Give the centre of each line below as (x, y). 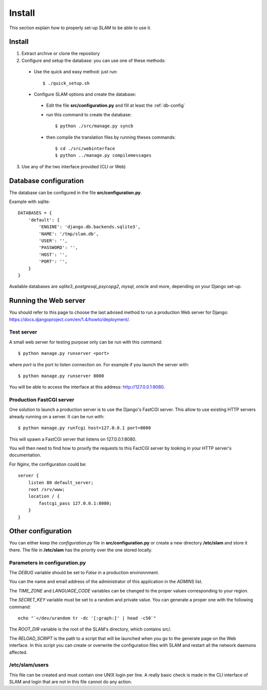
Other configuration (40, 531)
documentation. (25, 455)
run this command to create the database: (89, 114)
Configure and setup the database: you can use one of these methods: (93, 60)
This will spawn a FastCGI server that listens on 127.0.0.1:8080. (73, 439)
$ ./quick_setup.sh (66, 83)
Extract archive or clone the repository (61, 53)
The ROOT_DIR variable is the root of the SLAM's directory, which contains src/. (90, 629)
